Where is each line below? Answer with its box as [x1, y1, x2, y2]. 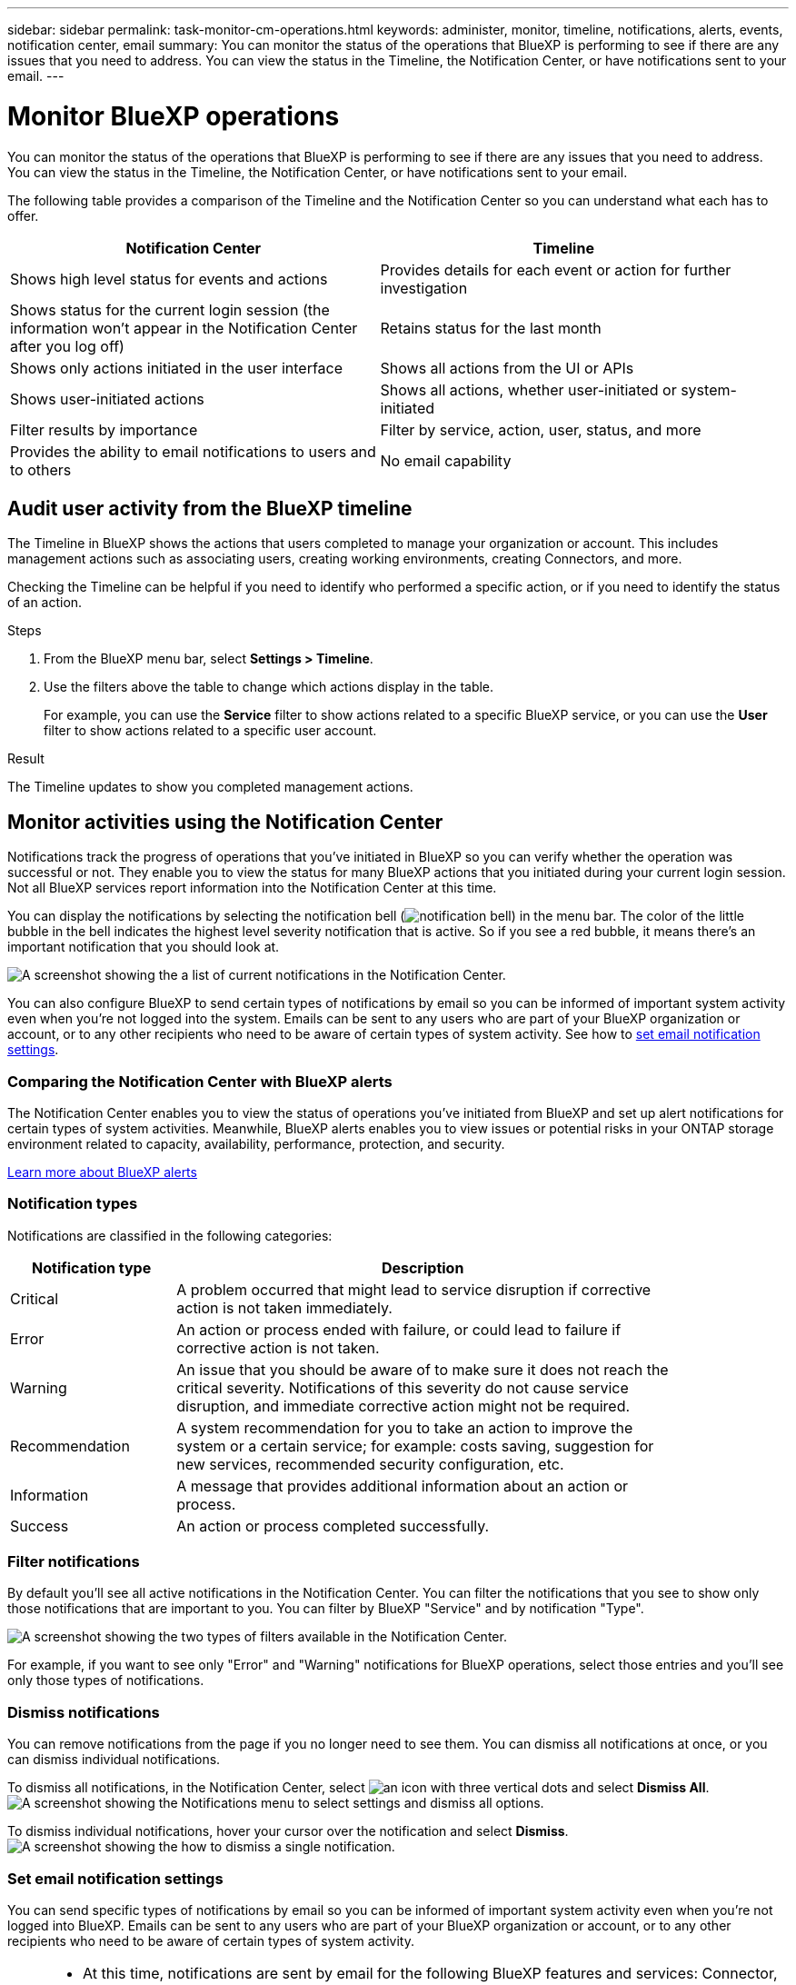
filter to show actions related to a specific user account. [44, 723, 377, 739]
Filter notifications [7, 1552, 140, 1571]
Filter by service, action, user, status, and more [380, 420, 701, 439]
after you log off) [10, 336, 124, 355]
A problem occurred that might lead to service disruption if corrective [176, 1280, 652, 1299]
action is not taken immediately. [176, 1298, 393, 1317]
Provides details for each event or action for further [380, 260, 731, 279]
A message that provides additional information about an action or [176, 1476, 629, 1495]
